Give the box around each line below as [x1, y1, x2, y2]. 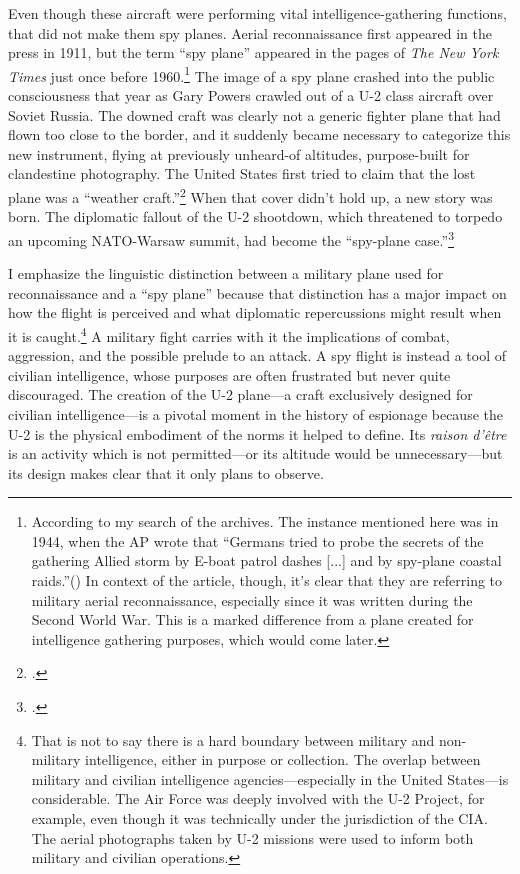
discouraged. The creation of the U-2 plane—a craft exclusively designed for [8, 384, 473, 405]
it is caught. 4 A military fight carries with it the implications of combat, [8, 322, 450, 346]
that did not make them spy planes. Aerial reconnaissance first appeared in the [8, 22, 492, 43]
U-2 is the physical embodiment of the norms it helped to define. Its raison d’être [8, 423, 507, 444]
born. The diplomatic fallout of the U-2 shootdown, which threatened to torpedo [8, 206, 503, 227]
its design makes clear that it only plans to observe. [8, 462, 324, 483]
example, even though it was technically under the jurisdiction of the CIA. [31, 808, 488, 828]
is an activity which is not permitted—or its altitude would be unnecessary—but [8, 443, 503, 464]
